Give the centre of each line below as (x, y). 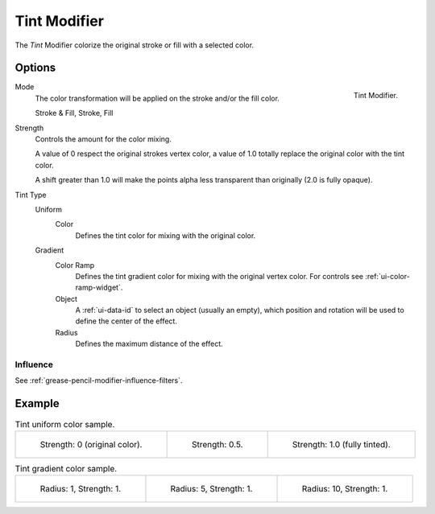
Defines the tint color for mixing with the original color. (166, 235)
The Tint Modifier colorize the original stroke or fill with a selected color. (134, 45)
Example (37, 403)
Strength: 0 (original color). (91, 444)
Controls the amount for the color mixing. (104, 139)
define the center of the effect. (126, 321)
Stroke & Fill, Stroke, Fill (74, 113)
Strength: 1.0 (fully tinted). (341, 444)
